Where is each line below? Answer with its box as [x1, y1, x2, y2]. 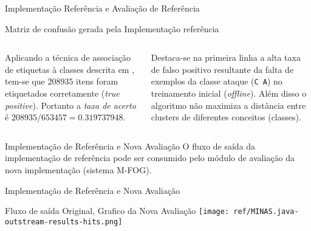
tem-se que [5, 75, 45, 88]
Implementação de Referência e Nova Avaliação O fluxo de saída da [5, 139, 256, 152]
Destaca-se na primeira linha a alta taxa [151, 51, 301, 64]
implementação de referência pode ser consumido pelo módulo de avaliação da [5, 151, 295, 164]
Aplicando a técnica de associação [5, 51, 131, 64]
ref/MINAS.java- [233, 207, 299, 216]
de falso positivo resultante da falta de [151, 63, 294, 75]
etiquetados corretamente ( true [5, 86, 120, 99]
